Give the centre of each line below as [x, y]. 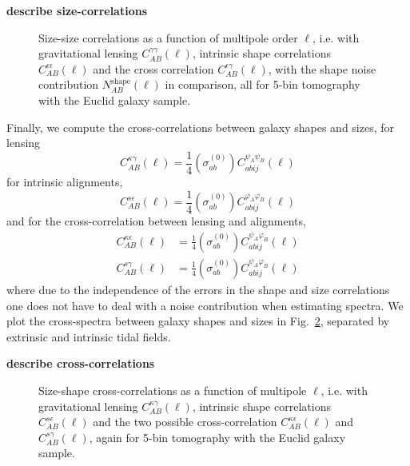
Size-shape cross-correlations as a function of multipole [173, 390]
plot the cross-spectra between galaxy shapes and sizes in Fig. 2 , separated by [198, 321]
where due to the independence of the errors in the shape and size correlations [198, 289]
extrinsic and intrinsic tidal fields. [89, 336]
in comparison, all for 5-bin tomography [263, 84]
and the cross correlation [153, 68]
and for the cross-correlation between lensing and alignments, [156, 221]
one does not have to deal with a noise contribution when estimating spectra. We [205, 305]
